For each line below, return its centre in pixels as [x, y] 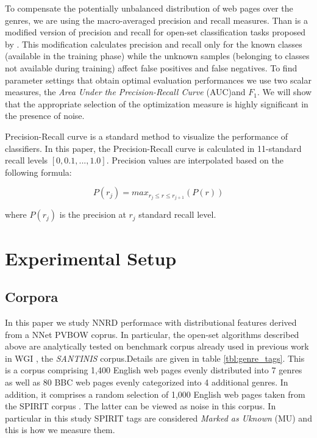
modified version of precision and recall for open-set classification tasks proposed [155, 32]
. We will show [284, 92]
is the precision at [93, 214]
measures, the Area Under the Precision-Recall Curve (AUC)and [125, 92]
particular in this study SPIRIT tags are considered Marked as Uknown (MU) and [158, 418]
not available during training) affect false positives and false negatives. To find [151, 67]
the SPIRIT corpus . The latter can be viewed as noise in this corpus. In [141, 406]
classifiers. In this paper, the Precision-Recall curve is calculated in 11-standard [153, 148]
